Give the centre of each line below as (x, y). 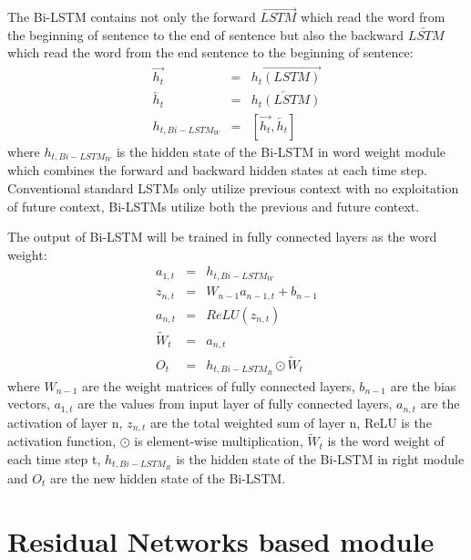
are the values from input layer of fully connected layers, (235, 404)
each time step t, (54, 458)
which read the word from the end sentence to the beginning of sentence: (210, 52)
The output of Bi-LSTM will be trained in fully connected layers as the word (222, 237)
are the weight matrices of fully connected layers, (219, 385)
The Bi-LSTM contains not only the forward (132, 17)
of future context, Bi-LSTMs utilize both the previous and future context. (214, 206)
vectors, (29, 404)
